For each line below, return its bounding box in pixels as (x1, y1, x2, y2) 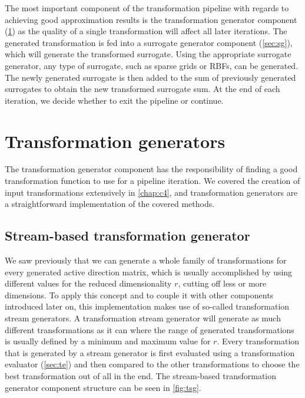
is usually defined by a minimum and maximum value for (5, 335, 211, 347)
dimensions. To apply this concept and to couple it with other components (5, 288, 274, 301)
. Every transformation (217, 335, 300, 347)
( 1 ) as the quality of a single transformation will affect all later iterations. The (5, 25, 287, 37)
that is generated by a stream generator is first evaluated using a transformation (5, 346, 295, 358)
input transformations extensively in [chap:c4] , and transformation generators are (5, 186, 298, 198)
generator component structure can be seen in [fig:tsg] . (5, 381, 201, 393)
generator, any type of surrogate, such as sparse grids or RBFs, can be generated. (5, 59, 299, 71)
